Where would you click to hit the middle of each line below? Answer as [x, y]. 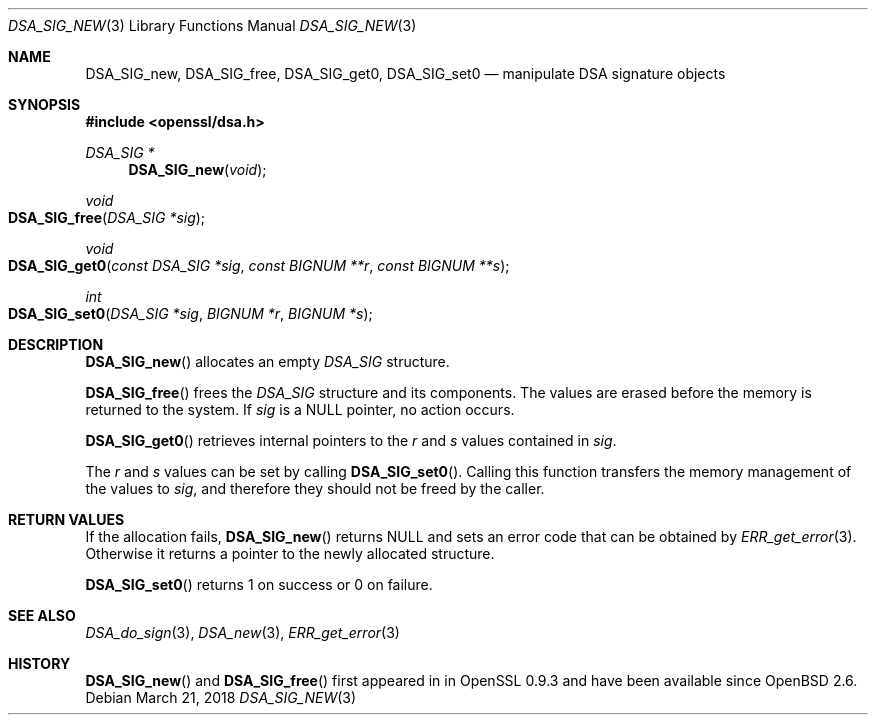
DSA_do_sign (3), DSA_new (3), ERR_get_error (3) [242, 632]
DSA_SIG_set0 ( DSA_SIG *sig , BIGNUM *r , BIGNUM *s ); [190, 313]
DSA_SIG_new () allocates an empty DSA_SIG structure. [267, 361]
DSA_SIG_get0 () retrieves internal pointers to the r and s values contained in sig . [351, 440]
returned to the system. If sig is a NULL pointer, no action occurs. [300, 409]
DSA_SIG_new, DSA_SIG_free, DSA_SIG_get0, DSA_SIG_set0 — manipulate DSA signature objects [405, 73]
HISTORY [39, 663]
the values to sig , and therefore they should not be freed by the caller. [315, 488]
